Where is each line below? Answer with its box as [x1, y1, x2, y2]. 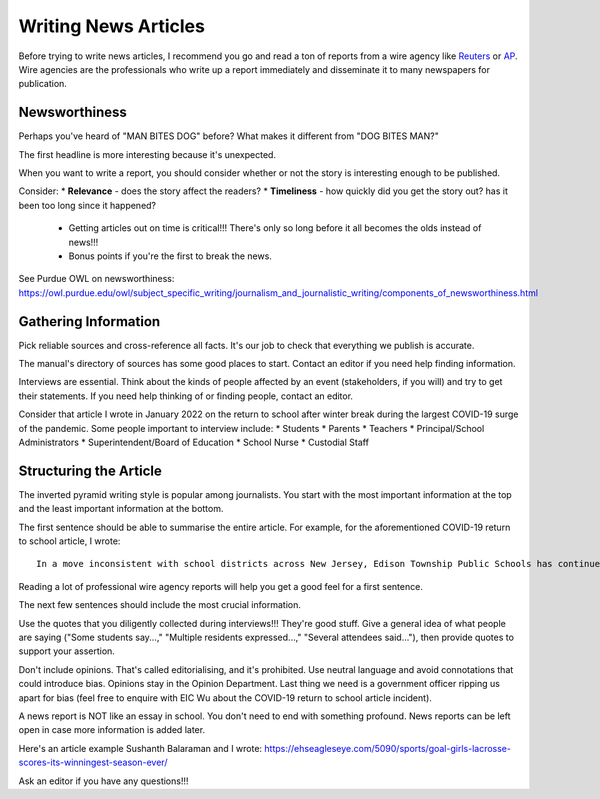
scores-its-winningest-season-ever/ [18, 756, 168, 769]
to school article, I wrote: [18, 535, 121, 547]
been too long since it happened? [18, 199, 157, 211]
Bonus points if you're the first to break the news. [68, 250, 272, 262]
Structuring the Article [18, 462, 162, 479]
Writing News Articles [18, 15, 205, 37]
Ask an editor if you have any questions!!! [18, 775, 189, 787]
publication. [18, 78, 67, 90]
